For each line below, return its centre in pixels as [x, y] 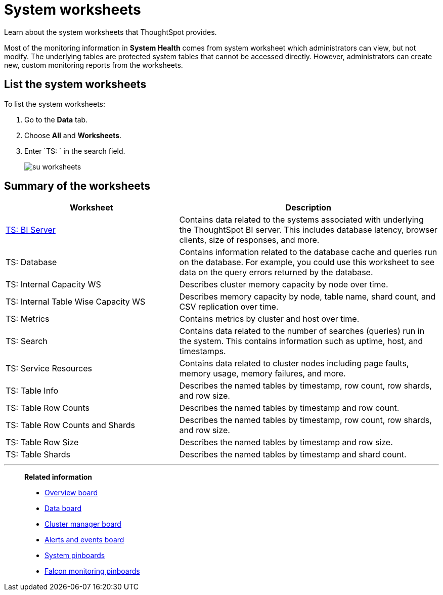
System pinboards [75, 556]
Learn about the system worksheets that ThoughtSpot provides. [110, 32]
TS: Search [27, 341]
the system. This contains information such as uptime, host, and [301, 341]
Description [308, 208]
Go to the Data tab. [56, 119]
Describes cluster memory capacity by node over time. [284, 285]
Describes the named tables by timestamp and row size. [286, 442]
